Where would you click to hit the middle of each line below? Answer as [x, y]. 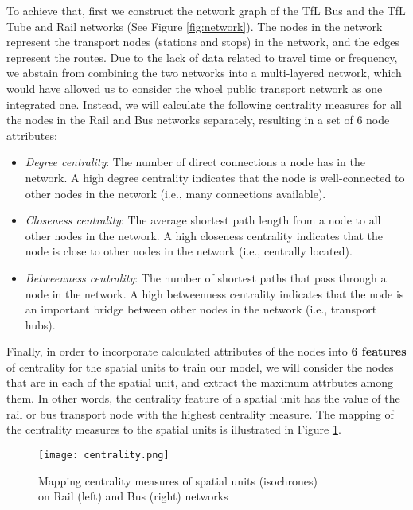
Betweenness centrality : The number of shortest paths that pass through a [206, 277]
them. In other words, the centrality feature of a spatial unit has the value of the [203, 398]
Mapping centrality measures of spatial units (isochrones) [178, 480]
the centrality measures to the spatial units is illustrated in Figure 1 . [174, 429]
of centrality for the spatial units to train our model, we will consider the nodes [200, 366]
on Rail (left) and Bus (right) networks [133, 496]
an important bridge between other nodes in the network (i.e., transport [201, 309]
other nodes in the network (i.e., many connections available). [175, 193]
